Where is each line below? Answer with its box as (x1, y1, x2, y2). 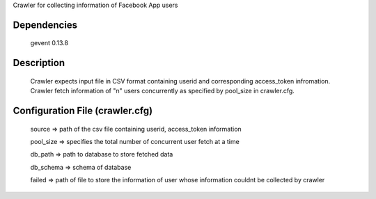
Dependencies (13, 19, 78, 31)
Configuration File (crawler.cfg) (13, 105, 153, 117)
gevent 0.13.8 (30, 39, 69, 47)
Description (13, 57, 65, 69)
